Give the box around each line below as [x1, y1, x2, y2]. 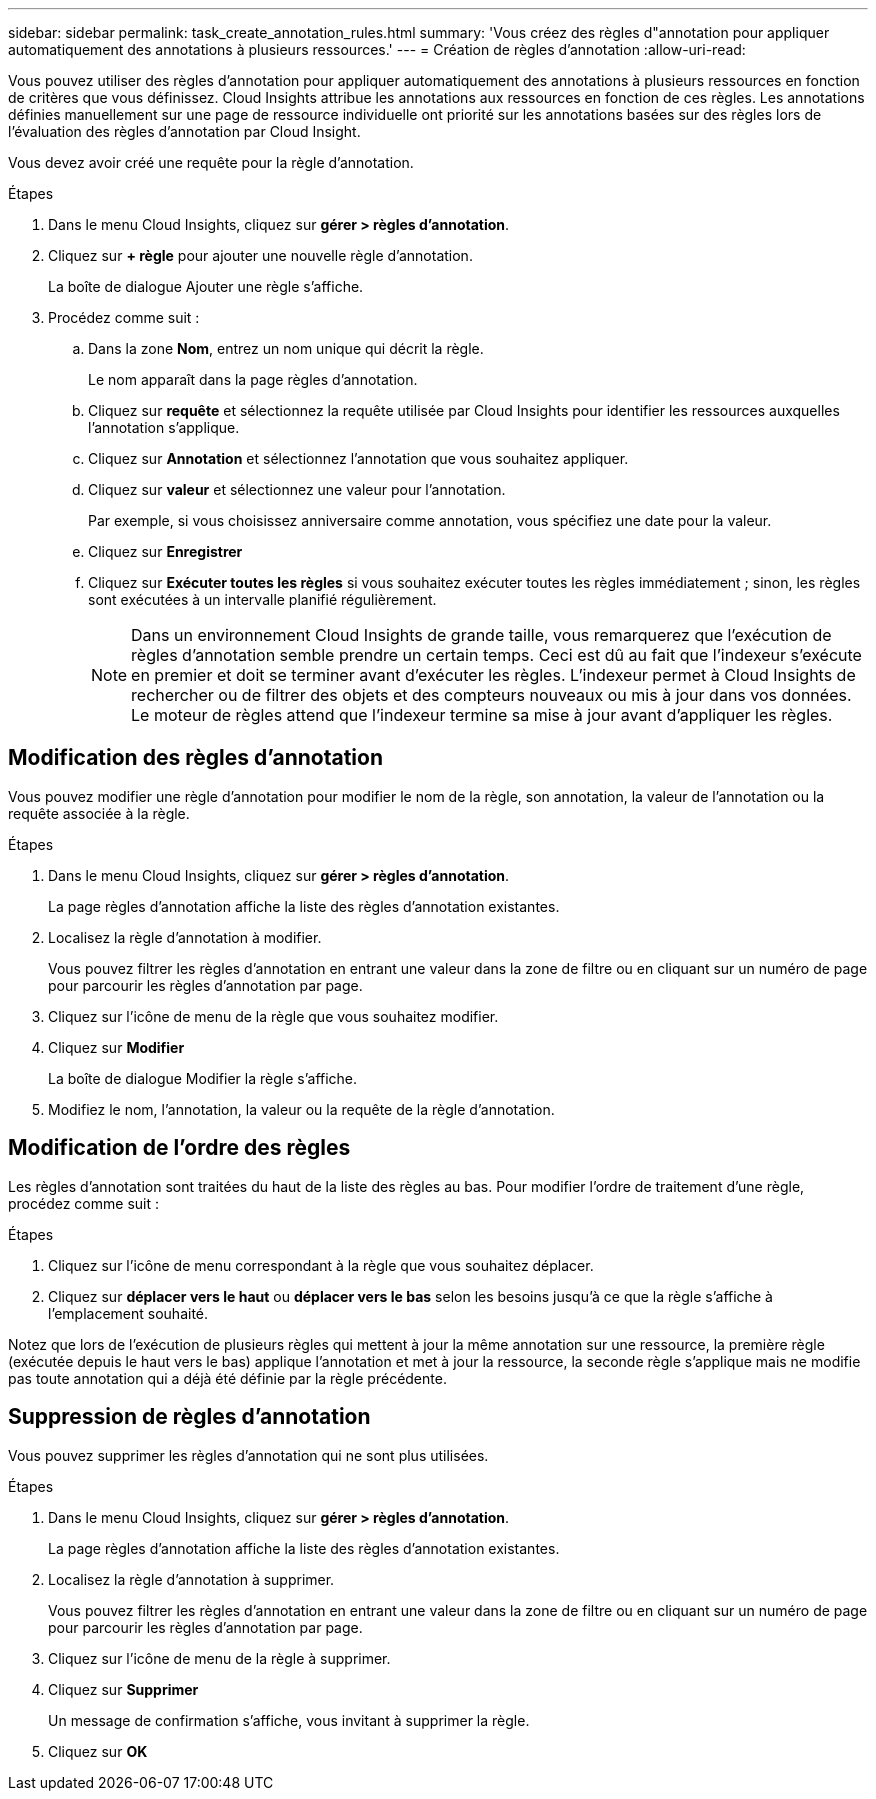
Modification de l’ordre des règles [8, 1135, 351, 1161]
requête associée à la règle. [8, 804, 190, 822]
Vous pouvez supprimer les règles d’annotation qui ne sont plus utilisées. [8, 1446, 489, 1464]
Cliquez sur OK [48, 1742, 148, 1760]
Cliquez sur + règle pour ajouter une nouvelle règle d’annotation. [48, 247, 473, 264]
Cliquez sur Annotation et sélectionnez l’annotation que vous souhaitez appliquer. [88, 450, 629, 467]
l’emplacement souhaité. [48, 1304, 209, 1322]
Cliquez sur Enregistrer [88, 543, 243, 560]
